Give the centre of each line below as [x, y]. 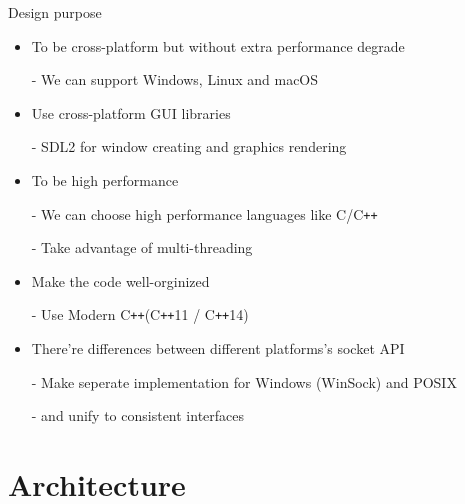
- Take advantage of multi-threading [142, 247]
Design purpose [55, 12]
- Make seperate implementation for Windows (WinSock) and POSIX [244, 381]
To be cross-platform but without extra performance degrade [218, 45]
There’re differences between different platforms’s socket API [218, 348]
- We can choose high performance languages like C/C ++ [204, 213]
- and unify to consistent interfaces [138, 415]
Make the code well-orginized [120, 280]
